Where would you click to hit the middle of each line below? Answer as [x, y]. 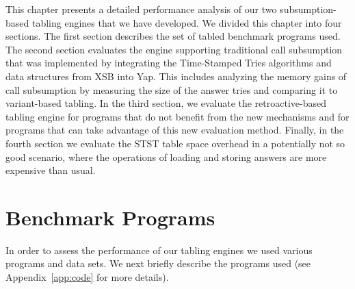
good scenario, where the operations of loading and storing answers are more [166, 156]
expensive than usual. [51, 170]
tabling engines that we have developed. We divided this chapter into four [187, 22]
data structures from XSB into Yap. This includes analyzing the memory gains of [176, 76]
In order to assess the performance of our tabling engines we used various [159, 250]
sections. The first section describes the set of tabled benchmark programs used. [173, 36]
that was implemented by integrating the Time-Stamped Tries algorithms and [169, 63]
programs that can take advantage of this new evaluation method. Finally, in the [175, 130]
